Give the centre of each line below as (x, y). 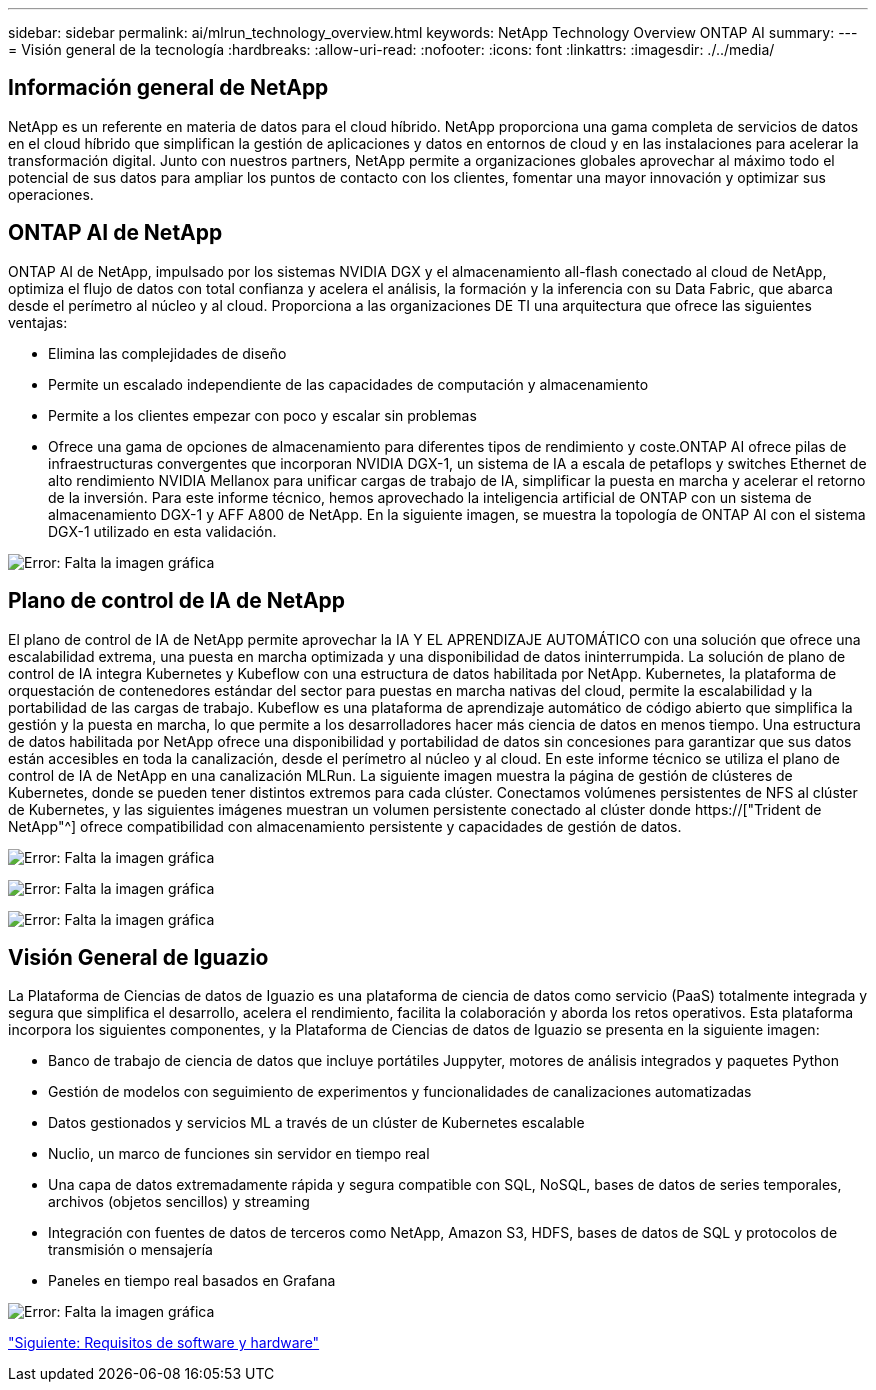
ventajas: (38, 322)
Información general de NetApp (168, 88)
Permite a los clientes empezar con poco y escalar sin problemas (262, 415)
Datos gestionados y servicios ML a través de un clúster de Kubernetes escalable (316, 1123)
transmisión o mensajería (130, 1250)
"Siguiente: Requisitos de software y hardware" (164, 1343)
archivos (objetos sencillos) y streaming (179, 1202)
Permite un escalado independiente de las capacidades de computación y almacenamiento (348, 384)
